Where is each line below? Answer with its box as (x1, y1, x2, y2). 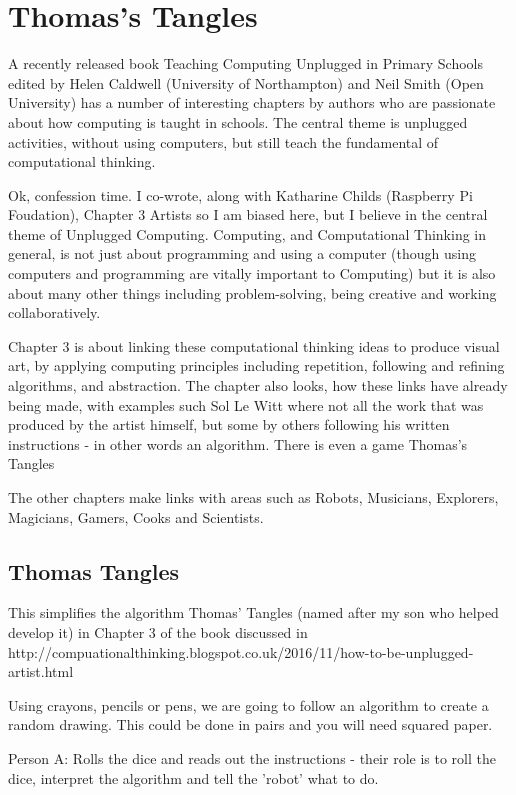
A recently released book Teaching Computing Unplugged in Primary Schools (8, 53, 483, 74)
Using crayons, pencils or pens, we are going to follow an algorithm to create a (8, 694, 489, 715)
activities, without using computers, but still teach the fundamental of (8, 131, 439, 152)
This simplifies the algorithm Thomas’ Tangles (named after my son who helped (8, 602, 499, 623)
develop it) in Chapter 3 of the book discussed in (8, 621, 308, 642)
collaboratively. (8, 302, 101, 323)
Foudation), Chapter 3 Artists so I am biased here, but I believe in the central (8, 204, 488, 225)
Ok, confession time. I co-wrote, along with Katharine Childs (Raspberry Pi (8, 184, 473, 205)
